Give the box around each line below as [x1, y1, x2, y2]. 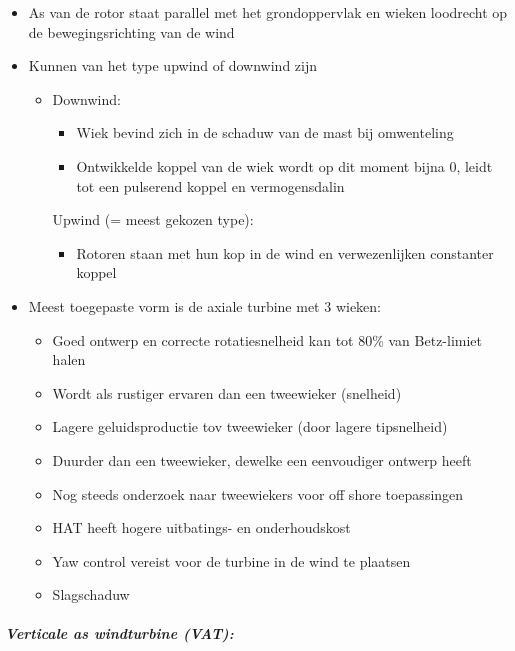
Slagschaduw [52, 584, 130, 605]
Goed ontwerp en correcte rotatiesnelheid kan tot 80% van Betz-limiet [52, 329, 483, 350]
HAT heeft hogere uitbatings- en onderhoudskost [52, 517, 351, 538]
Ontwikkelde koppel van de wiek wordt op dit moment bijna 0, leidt [76, 155, 493, 176]
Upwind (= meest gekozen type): [52, 209, 254, 230]
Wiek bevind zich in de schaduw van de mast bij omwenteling [76, 122, 454, 143]
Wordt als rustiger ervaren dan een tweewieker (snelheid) [52, 382, 402, 403]
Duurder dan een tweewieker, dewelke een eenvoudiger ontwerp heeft [52, 449, 472, 470]
